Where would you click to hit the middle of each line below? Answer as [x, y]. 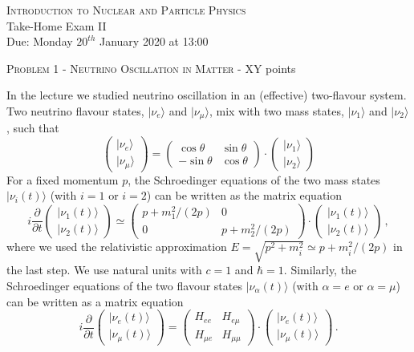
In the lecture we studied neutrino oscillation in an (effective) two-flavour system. [207, 95]
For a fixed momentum [63, 179]
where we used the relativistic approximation [117, 247]
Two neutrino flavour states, [75, 110]
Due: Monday [40, 41]
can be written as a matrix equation [95, 301]
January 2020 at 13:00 [154, 41]
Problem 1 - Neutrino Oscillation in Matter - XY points [151, 68]
